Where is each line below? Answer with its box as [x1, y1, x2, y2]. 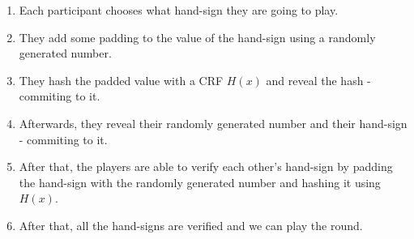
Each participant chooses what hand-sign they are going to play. [19, 2, 339, 18]
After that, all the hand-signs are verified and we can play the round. [19, 216, 363, 233]
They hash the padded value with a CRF [19, 71, 224, 88]
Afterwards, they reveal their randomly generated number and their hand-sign [19, 114, 408, 131]
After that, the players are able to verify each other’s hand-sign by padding [19, 158, 393, 175]
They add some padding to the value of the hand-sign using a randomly [19, 28, 376, 45]
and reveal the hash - [266, 71, 371, 88]
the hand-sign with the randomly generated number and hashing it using [19, 173, 381, 190]
